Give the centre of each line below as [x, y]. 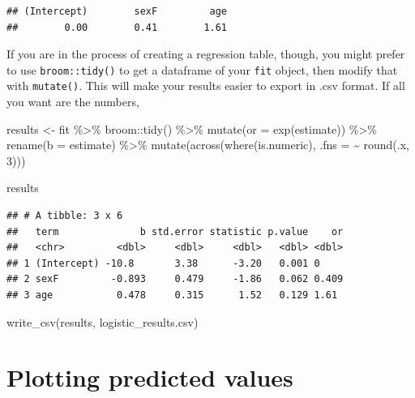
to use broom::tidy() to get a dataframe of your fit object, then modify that [202, 69]
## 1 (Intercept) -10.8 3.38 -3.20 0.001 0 [163, 263]
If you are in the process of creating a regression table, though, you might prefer [206, 54]
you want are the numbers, [73, 102]
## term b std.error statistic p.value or [175, 231]
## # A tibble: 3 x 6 [65, 216]
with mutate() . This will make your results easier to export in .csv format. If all [206, 86]
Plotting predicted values [150, 377]
